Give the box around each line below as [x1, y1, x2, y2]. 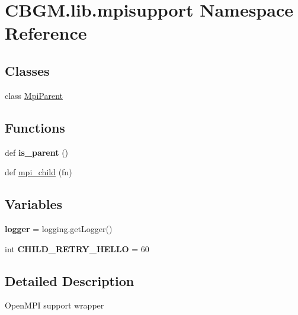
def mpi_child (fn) [5, 166, 72, 178]
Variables [5, 195, 63, 213]
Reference [5, 21, 87, 45]
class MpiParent [5, 89, 63, 101]
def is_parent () [5, 146, 69, 158]
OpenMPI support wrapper [5, 299, 104, 311]
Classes [5, 61, 50, 79]
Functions [5, 118, 65, 136]
